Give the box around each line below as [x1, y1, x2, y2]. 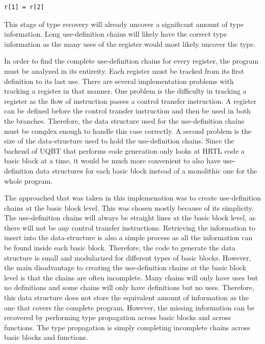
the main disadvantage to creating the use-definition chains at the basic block [4, 262, 246, 273]
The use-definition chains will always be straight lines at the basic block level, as [4, 212, 256, 223]
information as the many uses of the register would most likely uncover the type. [4, 38, 256, 49]
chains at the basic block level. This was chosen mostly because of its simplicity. [4, 202, 254, 213]
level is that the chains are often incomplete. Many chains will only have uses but [4, 272, 258, 282]
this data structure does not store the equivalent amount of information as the [4, 292, 249, 303]
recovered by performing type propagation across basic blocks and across [4, 312, 231, 323]
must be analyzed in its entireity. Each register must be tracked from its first [4, 65, 244, 76]
